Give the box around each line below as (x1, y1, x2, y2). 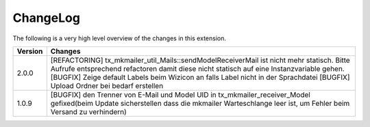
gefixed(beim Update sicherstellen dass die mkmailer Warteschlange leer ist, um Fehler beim (50, 98, 350, 108)
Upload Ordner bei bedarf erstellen (50, 81, 164, 90)
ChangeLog (12, 10, 80, 25)
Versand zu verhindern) (50, 107, 127, 116)
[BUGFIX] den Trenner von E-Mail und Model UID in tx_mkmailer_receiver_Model (50, 89, 311, 99)
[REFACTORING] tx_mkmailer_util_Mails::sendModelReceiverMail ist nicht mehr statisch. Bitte (50, 55, 351, 65)
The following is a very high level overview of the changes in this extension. (12, 34, 226, 42)
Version (16, 46, 43, 56)
